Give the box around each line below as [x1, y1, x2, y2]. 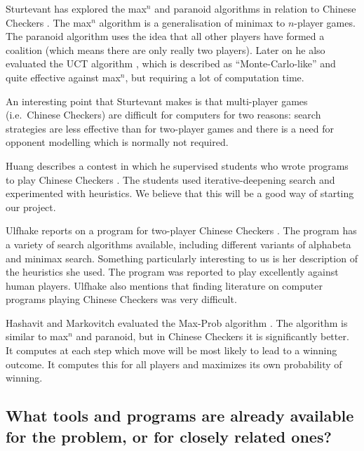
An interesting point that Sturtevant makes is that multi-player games [6, 93, 308, 108]
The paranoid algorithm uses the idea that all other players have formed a [6, 29, 325, 43]
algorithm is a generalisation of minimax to [99, 15, 285, 29]
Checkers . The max [6, 15, 92, 29]
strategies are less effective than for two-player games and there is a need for [6, 121, 335, 135]
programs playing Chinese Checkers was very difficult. [6, 292, 237, 307]
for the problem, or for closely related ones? [6, 425, 332, 447]
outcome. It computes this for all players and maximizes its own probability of [6, 356, 342, 371]
